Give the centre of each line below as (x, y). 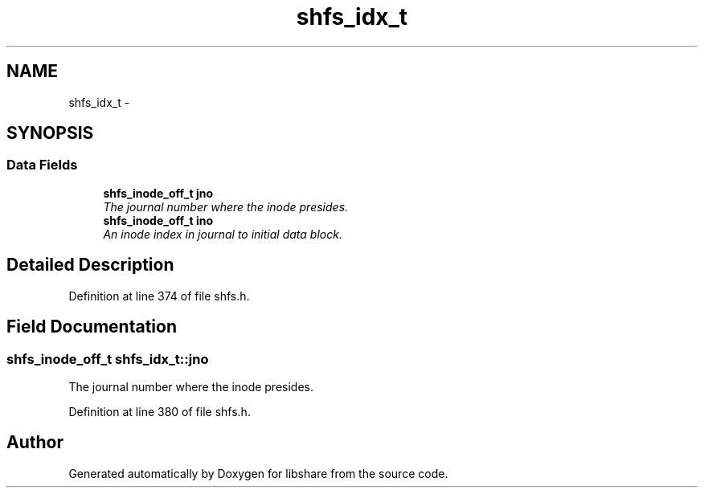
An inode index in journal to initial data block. (223, 234)
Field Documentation (92, 327)
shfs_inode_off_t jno (158, 193)
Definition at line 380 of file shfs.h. (160, 411)
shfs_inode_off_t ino (158, 220)
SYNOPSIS (50, 133)
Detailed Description (90, 265)
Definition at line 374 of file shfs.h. (159, 296)
